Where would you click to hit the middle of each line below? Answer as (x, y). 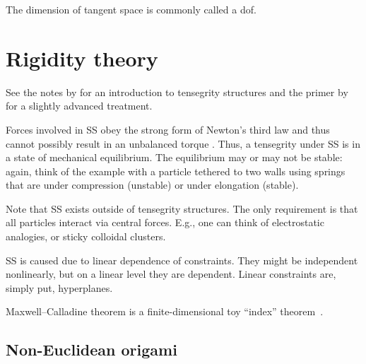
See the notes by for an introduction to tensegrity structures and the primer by (177, 92)
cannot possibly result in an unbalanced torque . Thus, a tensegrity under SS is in (183, 143)
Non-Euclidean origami (91, 350)
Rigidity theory (82, 58)
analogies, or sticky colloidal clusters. (86, 236)
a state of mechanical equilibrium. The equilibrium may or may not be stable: (174, 157)
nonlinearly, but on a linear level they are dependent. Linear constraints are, (171, 274)
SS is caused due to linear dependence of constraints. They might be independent (182, 260)
